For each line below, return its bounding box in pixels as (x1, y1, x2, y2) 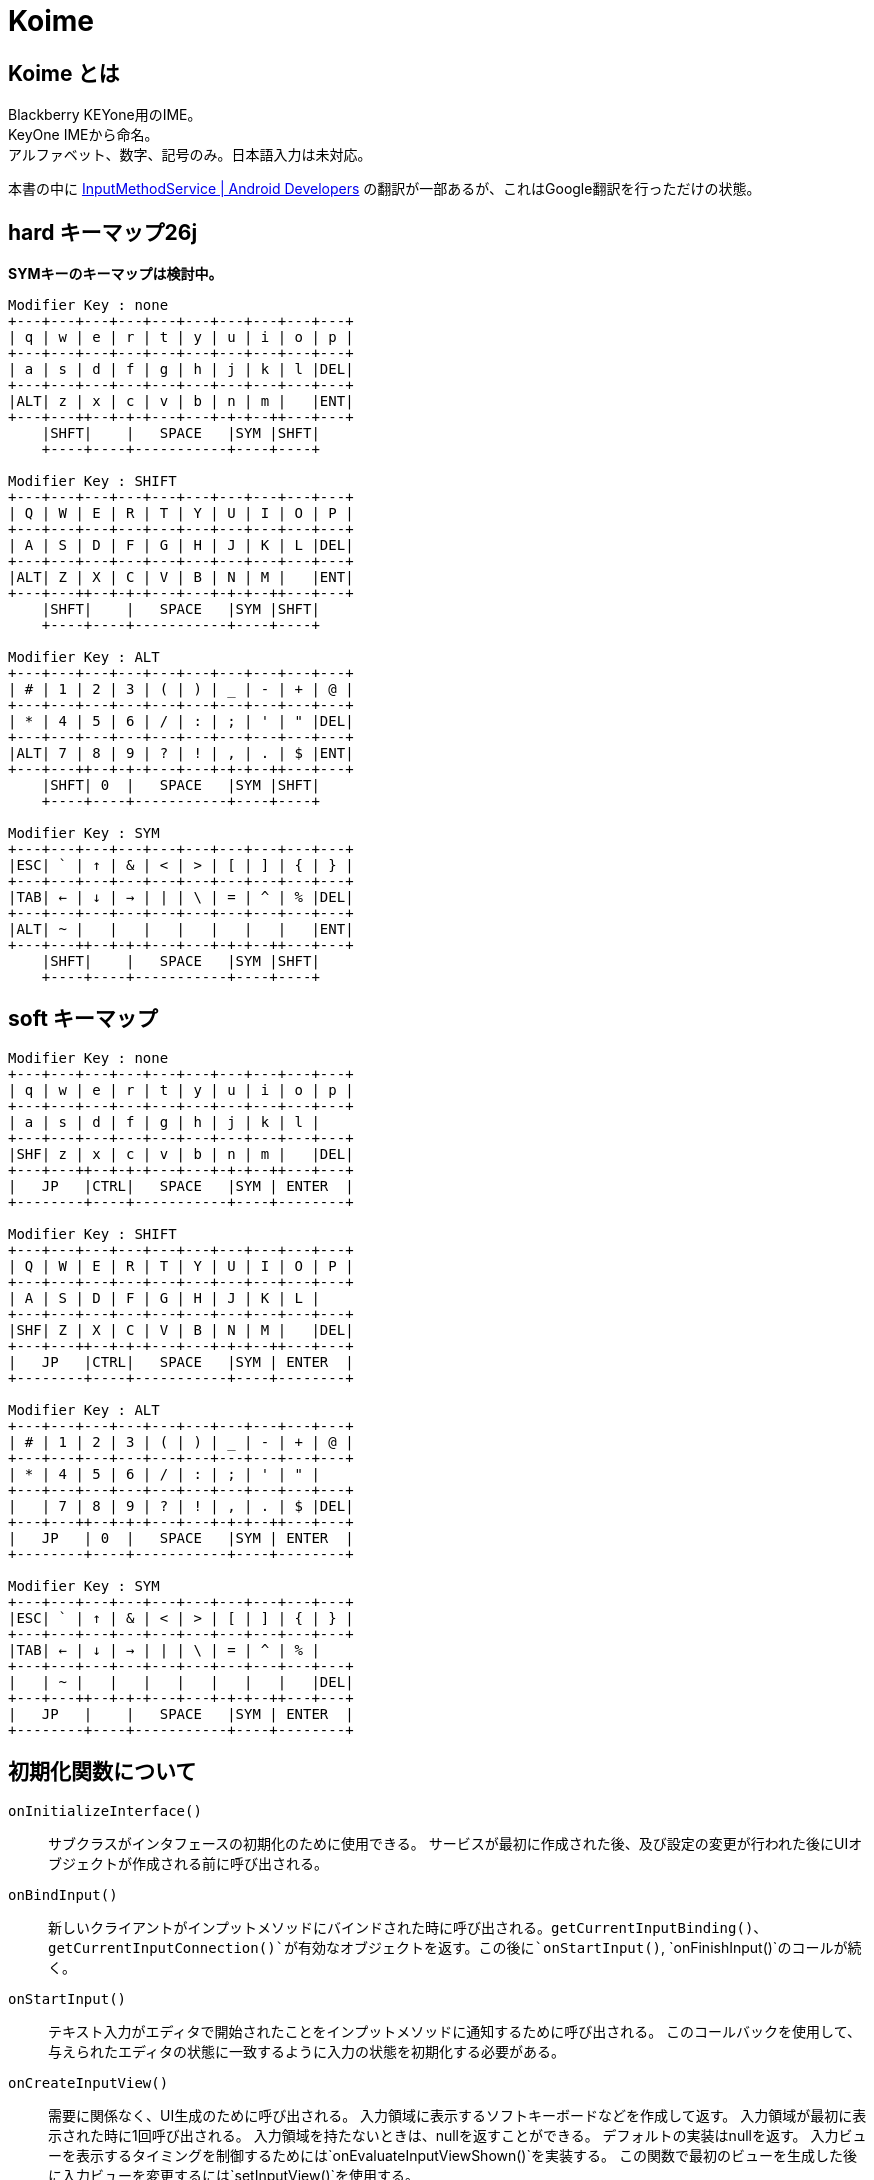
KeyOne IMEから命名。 (8, 126, 159, 144)
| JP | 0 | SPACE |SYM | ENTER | (8, 1529, 354, 1546)
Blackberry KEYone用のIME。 (8, 106, 202, 124)
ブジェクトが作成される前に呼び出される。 (48, 1854, 328, 1872)
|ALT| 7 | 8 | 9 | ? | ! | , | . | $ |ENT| (8, 745, 354, 762)
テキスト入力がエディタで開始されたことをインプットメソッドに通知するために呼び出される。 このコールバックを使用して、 (48, 2022, 861, 2040)
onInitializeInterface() (8, 1802, 202, 1819)
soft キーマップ (8, 1006, 158, 1032)
